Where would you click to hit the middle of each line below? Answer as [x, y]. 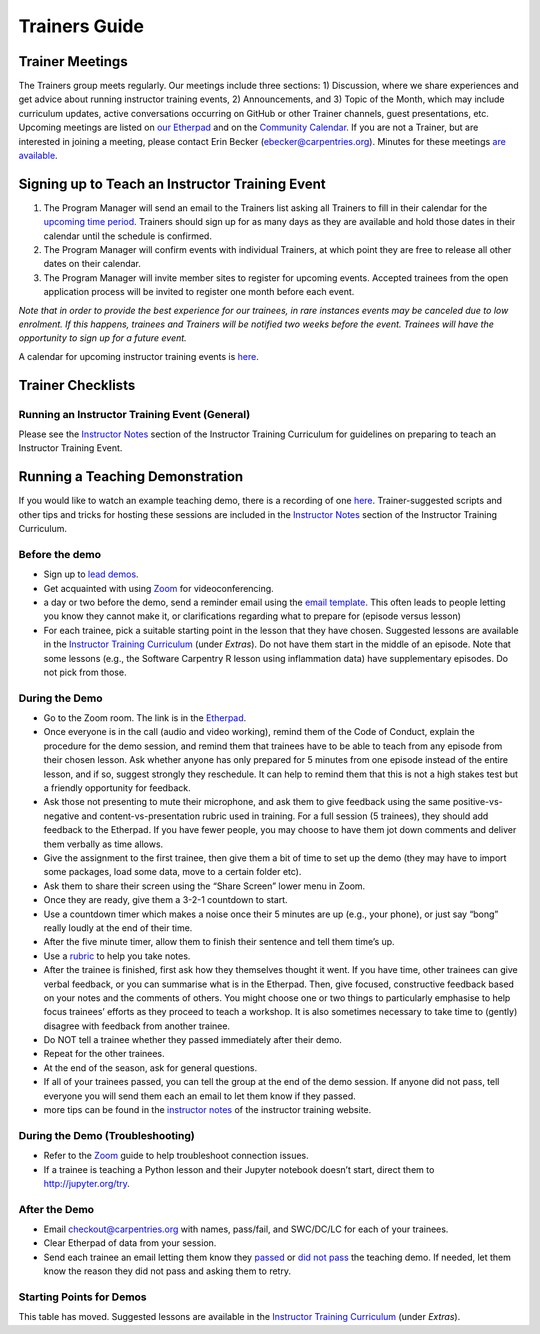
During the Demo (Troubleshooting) [106, 1135]
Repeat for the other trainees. [104, 1054]
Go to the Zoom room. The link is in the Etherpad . [145, 718]
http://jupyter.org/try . [86, 1183]
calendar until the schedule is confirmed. [127, 236]
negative [61, 816]
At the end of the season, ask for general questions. [150, 1067]
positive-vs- [478, 802]
